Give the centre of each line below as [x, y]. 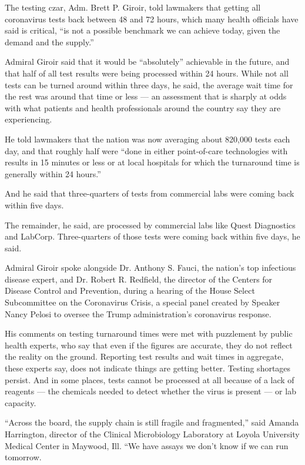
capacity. [21, 402]
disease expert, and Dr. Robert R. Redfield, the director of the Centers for [139, 279]
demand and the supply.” [49, 41]
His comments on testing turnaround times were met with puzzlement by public [149, 333]
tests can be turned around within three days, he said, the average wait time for [149, 84]
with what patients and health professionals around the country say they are [143, 107]
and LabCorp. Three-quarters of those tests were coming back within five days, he [152, 236]
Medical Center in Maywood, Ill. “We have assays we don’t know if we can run [147, 445]
